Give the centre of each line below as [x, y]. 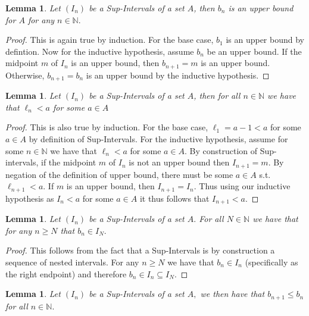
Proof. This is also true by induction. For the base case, [107, 127]
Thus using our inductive [245, 186]
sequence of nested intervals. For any [72, 262]
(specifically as [271, 262]
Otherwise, [25, 75]
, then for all [217, 96]
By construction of [224, 150]
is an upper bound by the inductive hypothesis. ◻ [178, 75]
